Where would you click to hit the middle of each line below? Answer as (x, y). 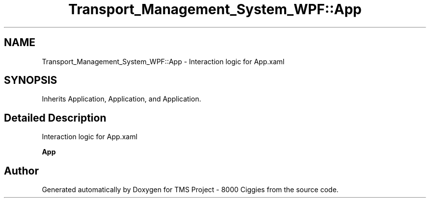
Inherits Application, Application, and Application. (121, 99)
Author (21, 171)
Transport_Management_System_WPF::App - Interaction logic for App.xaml (163, 61)
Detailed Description (55, 118)
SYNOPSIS (31, 80)
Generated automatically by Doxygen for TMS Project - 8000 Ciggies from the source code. (190, 190)
